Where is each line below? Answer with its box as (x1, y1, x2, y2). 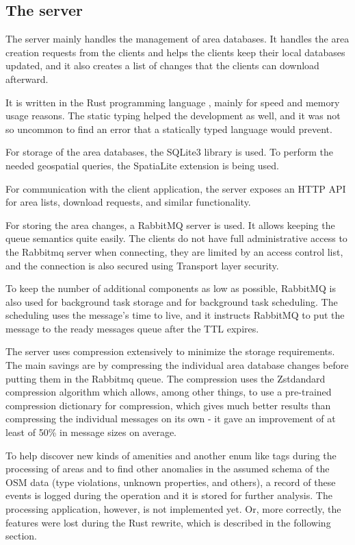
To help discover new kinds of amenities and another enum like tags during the (5, 448, 337, 462)
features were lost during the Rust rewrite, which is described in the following (5, 515, 331, 529)
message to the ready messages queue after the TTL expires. (5, 321, 259, 335)
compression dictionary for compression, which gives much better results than (5, 398, 331, 412)
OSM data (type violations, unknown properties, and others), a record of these (5, 474, 336, 489)
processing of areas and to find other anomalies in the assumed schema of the (5, 461, 330, 476)
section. (5, 529, 37, 543)
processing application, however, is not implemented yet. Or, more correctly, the (5, 502, 341, 516)
